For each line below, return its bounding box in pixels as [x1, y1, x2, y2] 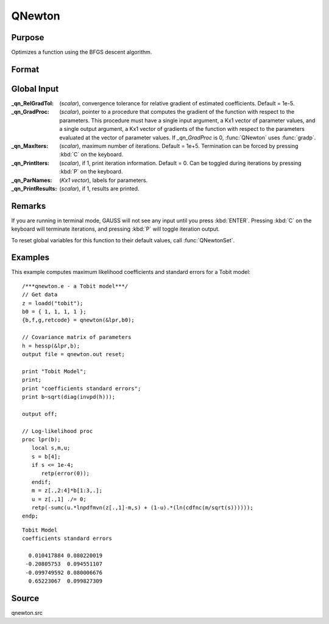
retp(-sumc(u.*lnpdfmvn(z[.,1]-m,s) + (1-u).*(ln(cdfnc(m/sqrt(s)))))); [31, 504, 253, 511]
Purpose [11, 32, 44, 43]
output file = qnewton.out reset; [22, 351, 125, 357]
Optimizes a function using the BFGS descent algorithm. [11, 49, 152, 56]
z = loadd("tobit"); [22, 300, 83, 307]
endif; [31, 479, 51, 485]
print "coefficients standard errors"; [22, 385, 141, 392]
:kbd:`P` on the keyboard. [59, 168, 123, 175]
